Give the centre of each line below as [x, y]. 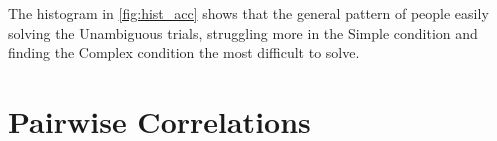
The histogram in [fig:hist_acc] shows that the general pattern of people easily [248, 13]
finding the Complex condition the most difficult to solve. [184, 52]
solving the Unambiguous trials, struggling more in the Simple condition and [243, 32]
